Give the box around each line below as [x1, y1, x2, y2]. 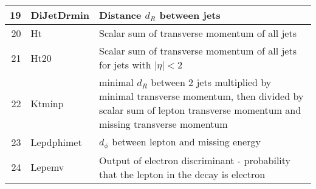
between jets [159, 8, 221, 22]
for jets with [99, 58, 151, 71]
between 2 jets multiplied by [151, 75, 272, 89]
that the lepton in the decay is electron [99, 167, 266, 181]
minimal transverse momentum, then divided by [99, 89, 304, 103]
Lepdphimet [30, 134, 82, 149]
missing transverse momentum [99, 117, 228, 131]
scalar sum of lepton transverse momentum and [99, 103, 301, 117]
